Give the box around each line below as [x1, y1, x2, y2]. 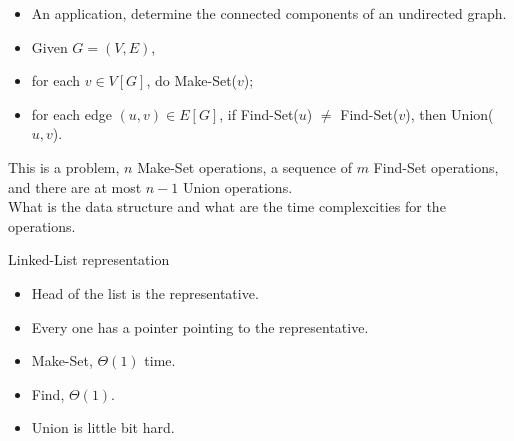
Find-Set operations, [373, 156, 499, 177]
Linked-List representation [8, 249, 170, 270]
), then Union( [405, 103, 494, 124]
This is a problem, [8, 156, 120, 177]
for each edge [31, 103, 112, 124]
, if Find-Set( [219, 103, 299, 124]
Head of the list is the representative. [31, 282, 259, 303]
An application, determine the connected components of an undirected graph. [31, 3, 507, 23]
